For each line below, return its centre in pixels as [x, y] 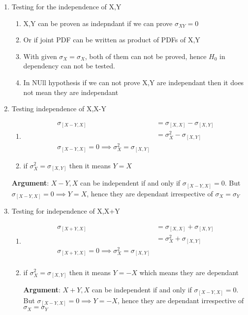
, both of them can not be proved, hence [146, 56]
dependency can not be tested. [69, 66]
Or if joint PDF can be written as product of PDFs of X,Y [112, 40]
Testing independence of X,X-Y [59, 109]
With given [40, 56]
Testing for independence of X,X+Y [66, 211]
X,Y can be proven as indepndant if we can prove [98, 23]
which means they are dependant [189, 272]
